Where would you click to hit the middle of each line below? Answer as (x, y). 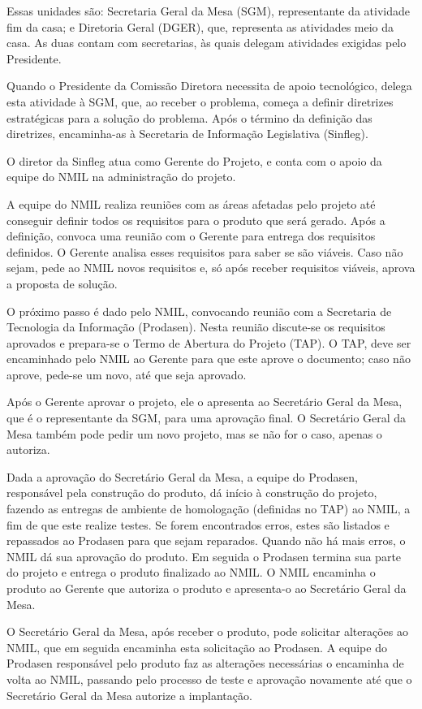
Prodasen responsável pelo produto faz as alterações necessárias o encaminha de (205, 663)
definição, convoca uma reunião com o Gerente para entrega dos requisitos (191, 236)
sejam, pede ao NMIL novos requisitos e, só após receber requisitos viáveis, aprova (211, 268)
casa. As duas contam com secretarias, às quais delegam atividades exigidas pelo (207, 43)
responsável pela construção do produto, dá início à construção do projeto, (192, 493)
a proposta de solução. (62, 283)
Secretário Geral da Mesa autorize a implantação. (129, 695)
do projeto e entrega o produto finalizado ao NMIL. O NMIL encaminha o (191, 572)
